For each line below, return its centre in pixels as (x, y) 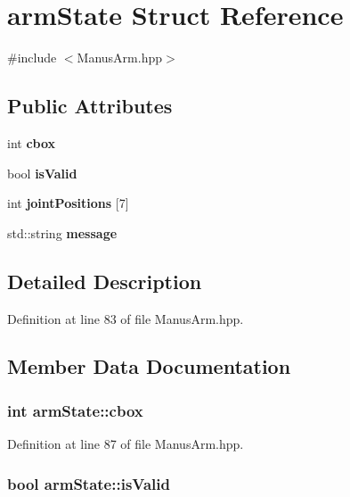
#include (32, 58)
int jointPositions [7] (68, 203)
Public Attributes (90, 106)
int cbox (32, 142)
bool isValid (42, 173)
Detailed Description (105, 281)
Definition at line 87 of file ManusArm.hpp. (126, 444)
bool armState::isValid (89, 483)
